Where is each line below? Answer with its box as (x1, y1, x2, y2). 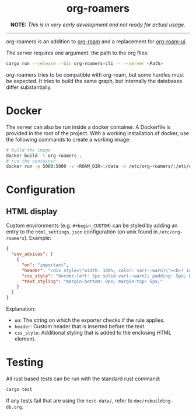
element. (14, 335, 36, 342)
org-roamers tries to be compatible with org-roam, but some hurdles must (6, 71, 184, 78)
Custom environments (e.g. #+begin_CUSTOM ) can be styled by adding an (6, 222, 178, 229)
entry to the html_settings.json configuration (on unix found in (6, 228, 158, 235)
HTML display (6, 207, 58, 216)
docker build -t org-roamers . (6, 153, 82, 159)
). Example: (24, 235, 51, 242)
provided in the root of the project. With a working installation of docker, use (6, 129, 190, 136)
